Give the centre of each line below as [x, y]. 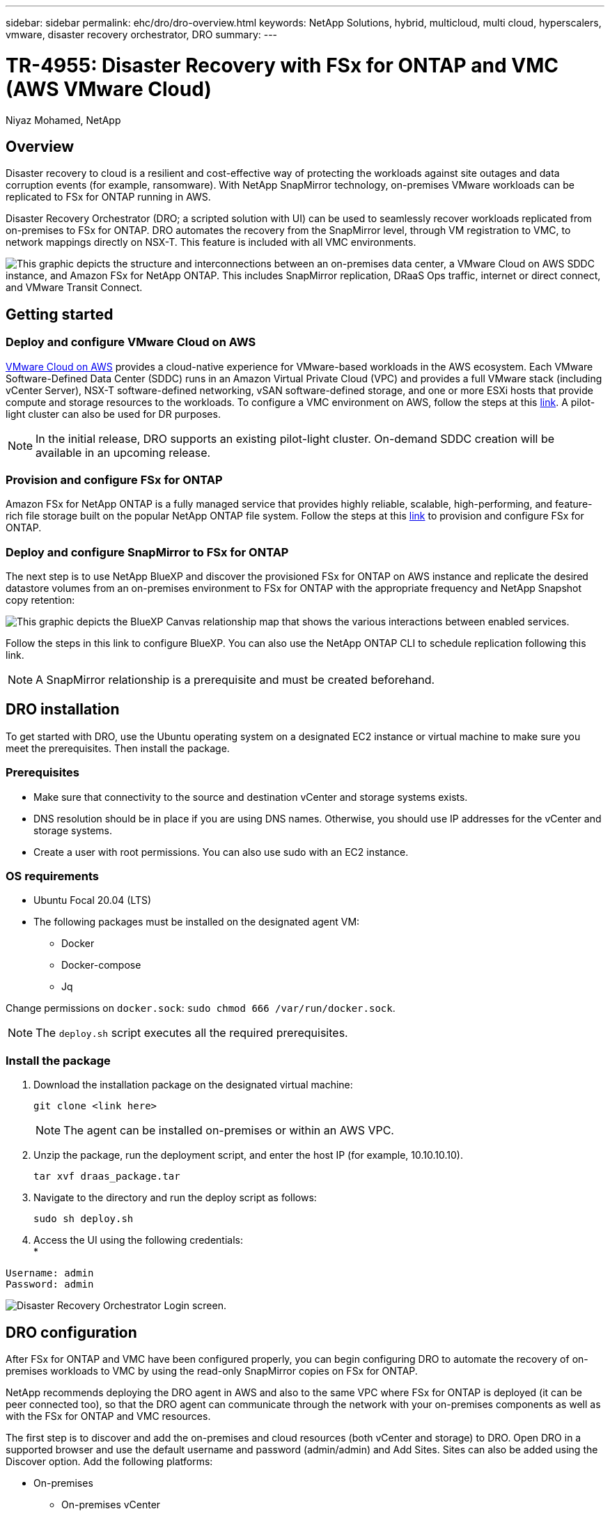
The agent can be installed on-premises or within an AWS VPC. [229, 1131]
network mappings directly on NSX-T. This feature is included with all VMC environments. [211, 242]
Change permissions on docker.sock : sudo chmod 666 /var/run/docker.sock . [201, 1008]
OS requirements [53, 876]
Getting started [60, 314]
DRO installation [63, 710]
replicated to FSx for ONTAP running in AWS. [108, 197]
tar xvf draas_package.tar [107, 1177]
